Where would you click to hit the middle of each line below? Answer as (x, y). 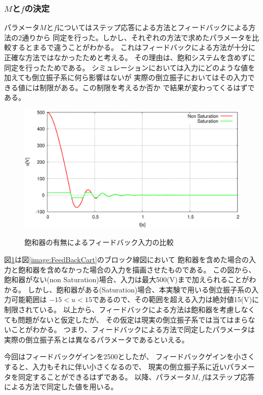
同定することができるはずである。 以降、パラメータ (105, 376)
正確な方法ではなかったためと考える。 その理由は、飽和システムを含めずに (130, 57)
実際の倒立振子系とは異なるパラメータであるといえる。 (97, 339)
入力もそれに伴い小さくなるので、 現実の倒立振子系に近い (129, 366)
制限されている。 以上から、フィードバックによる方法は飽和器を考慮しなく (130, 309)
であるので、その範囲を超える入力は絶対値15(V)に (176, 299)
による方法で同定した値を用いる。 (61, 387)
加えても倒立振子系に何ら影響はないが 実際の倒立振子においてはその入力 (126, 77)
